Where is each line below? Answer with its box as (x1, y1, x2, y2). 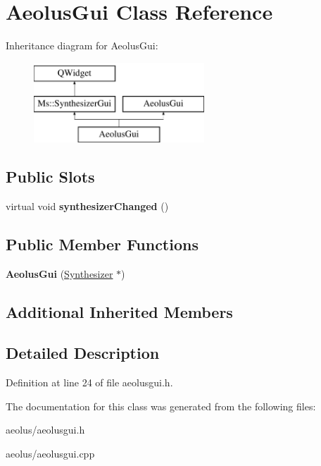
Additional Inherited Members (6, 300, 233, 322)
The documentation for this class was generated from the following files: (6, 398, 316, 413)
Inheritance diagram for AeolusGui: (6, 38, 158, 53)
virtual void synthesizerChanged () (6, 198, 169, 213)
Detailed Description (6, 342, 160, 364)
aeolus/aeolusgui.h (6, 422, 85, 437)
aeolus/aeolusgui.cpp (6, 446, 95, 461)
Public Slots (6, 166, 95, 188)
